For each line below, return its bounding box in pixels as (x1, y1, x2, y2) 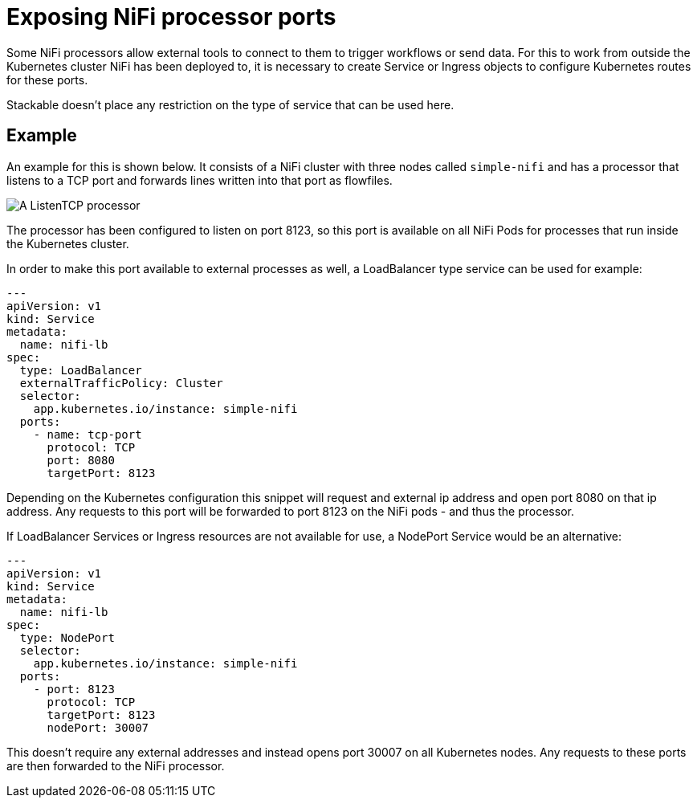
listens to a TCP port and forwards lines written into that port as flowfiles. (6, 173, 393, 187)
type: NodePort (19, 631, 115, 644)
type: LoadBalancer (19, 363, 142, 377)
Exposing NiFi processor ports (6, 3, 336, 31)
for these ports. (6, 72, 88, 87)
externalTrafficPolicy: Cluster (19, 376, 223, 390)
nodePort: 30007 (47, 720, 149, 734)
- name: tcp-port (33, 427, 142, 441)
